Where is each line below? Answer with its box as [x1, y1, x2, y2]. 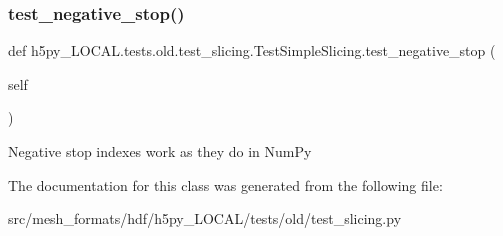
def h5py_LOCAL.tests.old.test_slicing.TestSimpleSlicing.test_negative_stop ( [8, 40, 496, 61]
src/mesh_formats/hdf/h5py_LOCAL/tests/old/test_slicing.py [8, 208, 402, 229]
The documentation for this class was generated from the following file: [8, 174, 443, 195]
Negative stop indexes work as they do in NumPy [8, 141, 312, 161]
